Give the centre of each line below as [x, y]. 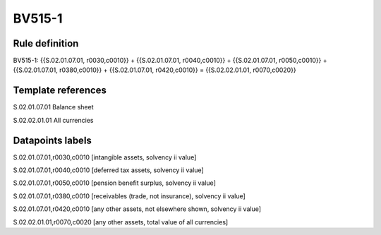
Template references [60, 91]
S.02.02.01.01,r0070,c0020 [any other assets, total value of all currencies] [121, 222]
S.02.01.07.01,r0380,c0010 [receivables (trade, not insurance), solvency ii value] [129, 196]
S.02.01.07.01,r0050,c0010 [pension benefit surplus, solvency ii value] [115, 183]
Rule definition [46, 43]
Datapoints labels [52, 140]
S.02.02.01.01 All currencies [53, 120]
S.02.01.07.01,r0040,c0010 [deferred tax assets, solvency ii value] [108, 170]
